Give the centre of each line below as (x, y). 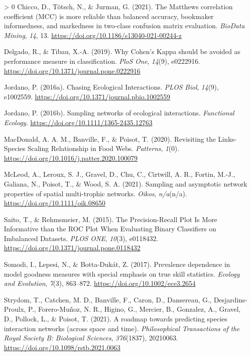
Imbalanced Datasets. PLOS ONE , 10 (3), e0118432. (81, 238)
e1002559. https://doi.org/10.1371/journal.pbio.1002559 (87, 96)
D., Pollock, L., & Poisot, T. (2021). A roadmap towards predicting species (116, 319)
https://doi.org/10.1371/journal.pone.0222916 (72, 70)
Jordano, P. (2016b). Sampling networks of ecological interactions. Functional (119, 113)
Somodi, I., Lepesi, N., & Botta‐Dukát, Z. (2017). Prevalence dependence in (117, 264)
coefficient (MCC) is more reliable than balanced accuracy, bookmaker (109, 16)
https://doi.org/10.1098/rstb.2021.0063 (62, 347)
